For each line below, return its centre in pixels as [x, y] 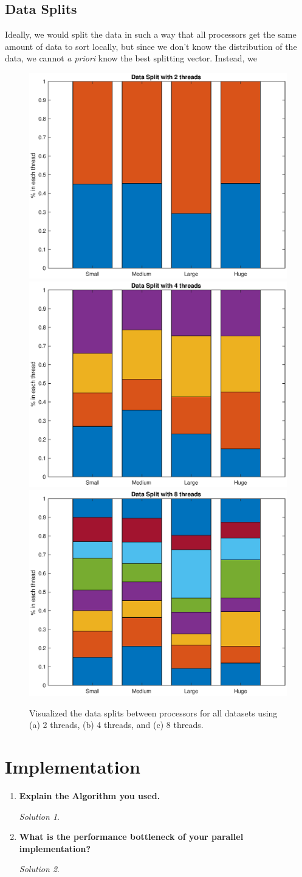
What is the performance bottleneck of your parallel [131, 837]
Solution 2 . [39, 869]
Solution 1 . [39, 816]
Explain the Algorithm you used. [90, 795]
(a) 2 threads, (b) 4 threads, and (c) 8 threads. [116, 725]
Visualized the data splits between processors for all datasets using [153, 712]
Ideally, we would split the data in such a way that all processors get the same [151, 34]
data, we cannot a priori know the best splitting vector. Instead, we [131, 58]
